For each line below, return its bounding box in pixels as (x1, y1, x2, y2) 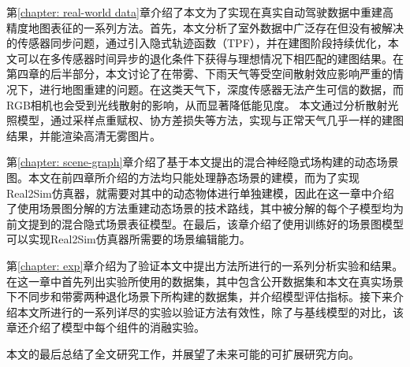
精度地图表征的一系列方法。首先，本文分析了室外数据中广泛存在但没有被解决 (6, 19, 404, 35)
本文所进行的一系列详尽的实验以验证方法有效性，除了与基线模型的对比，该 (17, 303, 404, 320)
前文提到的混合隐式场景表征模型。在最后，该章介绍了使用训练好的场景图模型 (6, 215, 404, 232)
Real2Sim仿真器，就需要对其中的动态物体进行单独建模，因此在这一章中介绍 (6, 184, 394, 201)
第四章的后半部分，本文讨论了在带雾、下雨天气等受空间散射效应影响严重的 (6, 65, 393, 82)
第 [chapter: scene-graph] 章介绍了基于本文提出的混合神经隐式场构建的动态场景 (6, 154, 399, 170)
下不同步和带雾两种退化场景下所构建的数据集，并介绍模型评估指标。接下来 (6, 288, 393, 305)
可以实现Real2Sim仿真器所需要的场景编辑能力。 (6, 231, 251, 247)
